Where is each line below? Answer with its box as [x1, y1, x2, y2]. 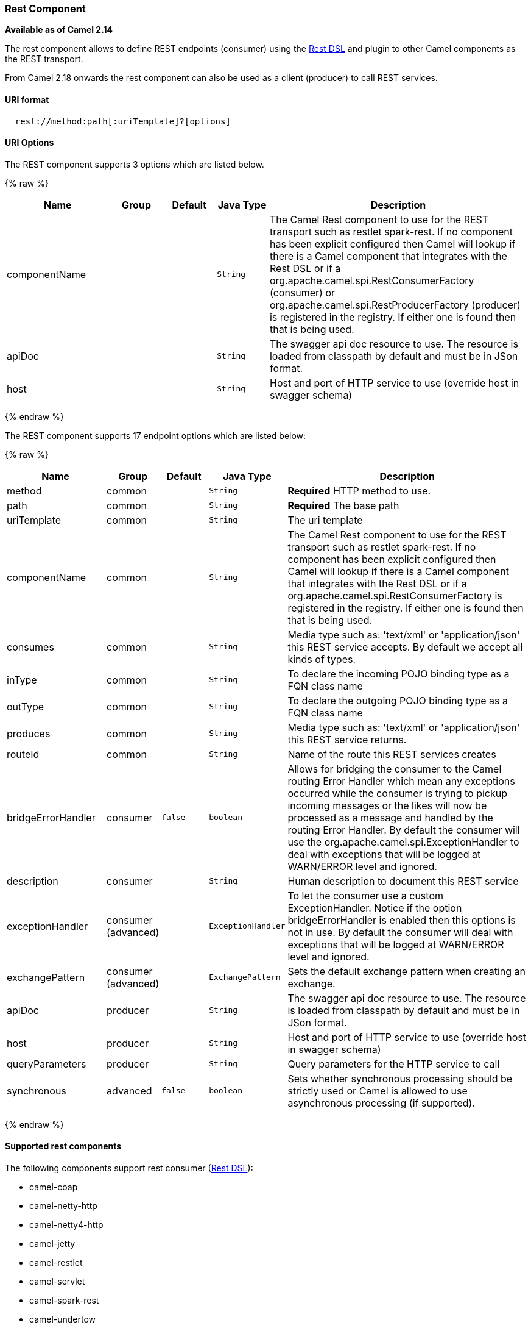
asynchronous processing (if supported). [287, 1096, 476, 1109]
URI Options [5, 137, 54, 148]
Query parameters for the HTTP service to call [287, 1057, 500, 1070]
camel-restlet [29, 1257, 83, 1268]
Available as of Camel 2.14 [5, 24, 113, 35]
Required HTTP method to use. [287, 484, 431, 497]
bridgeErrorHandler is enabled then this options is [287, 913, 516, 926]
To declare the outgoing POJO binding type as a [287, 694, 508, 707]
